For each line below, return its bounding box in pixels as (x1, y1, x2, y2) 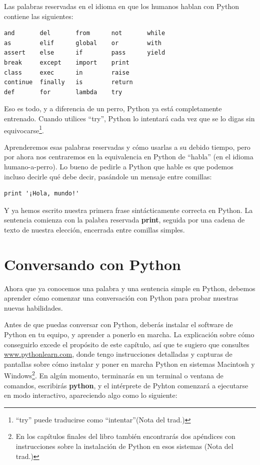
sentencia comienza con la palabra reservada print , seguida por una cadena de (4, 214, 245, 225)
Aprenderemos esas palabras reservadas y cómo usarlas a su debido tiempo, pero (4, 141, 250, 152)
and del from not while (4, 30, 165, 37)
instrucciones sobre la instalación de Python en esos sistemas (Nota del (15, 441, 233, 451)
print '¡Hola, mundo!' (4, 190, 79, 197)
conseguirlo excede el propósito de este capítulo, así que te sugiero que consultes (4, 339, 249, 349)
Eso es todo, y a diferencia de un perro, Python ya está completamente (4, 103, 222, 114)
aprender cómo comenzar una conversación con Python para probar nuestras (4, 293, 238, 303)
